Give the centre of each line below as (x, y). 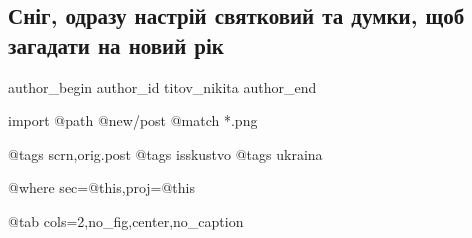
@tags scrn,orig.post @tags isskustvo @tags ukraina (165, 153)
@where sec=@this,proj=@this (101, 187)
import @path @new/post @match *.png (133, 120)
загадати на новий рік (116, 44)
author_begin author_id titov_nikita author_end (162, 86)
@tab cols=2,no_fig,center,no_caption (126, 220)
